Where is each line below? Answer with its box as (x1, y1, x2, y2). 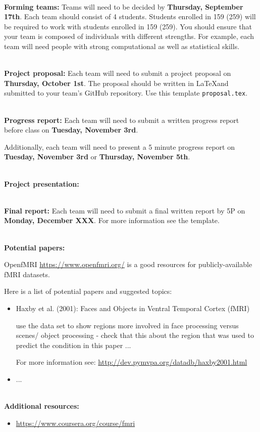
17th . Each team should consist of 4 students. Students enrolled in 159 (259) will (4, 11, 256, 22)
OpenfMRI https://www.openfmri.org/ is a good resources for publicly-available (4, 259, 252, 270)
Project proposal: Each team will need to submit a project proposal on (4, 68, 231, 78)
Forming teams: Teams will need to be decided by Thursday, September (4, 1, 243, 12)
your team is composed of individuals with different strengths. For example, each (4, 31, 254, 41)
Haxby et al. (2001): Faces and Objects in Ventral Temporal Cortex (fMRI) (16, 303, 250, 313)
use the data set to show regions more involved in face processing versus (16, 320, 239, 330)
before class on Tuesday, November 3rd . (4, 124, 138, 135)
